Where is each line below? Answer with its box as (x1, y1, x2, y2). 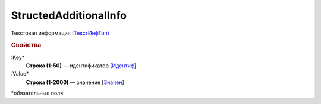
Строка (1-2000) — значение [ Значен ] (26, 79, 124, 86)
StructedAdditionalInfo (11, 9, 127, 22)
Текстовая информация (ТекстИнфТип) (11, 30, 110, 37)
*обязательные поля (11, 89, 64, 97)
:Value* (11, 70, 29, 77)
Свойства (11, 41, 42, 50)
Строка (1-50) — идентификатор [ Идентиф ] (26, 62, 137, 69)
